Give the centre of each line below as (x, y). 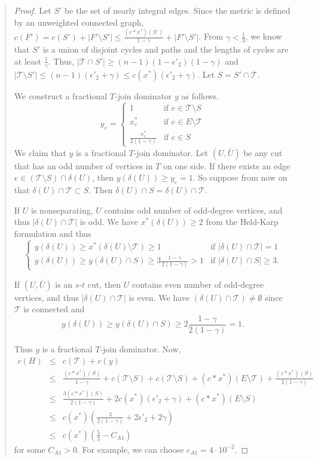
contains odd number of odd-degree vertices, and (193, 210)
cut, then (104, 284)
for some (30, 449)
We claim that (40, 152)
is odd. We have (109, 222)
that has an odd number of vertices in (83, 165)
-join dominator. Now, (140, 348)
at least (27, 61)
